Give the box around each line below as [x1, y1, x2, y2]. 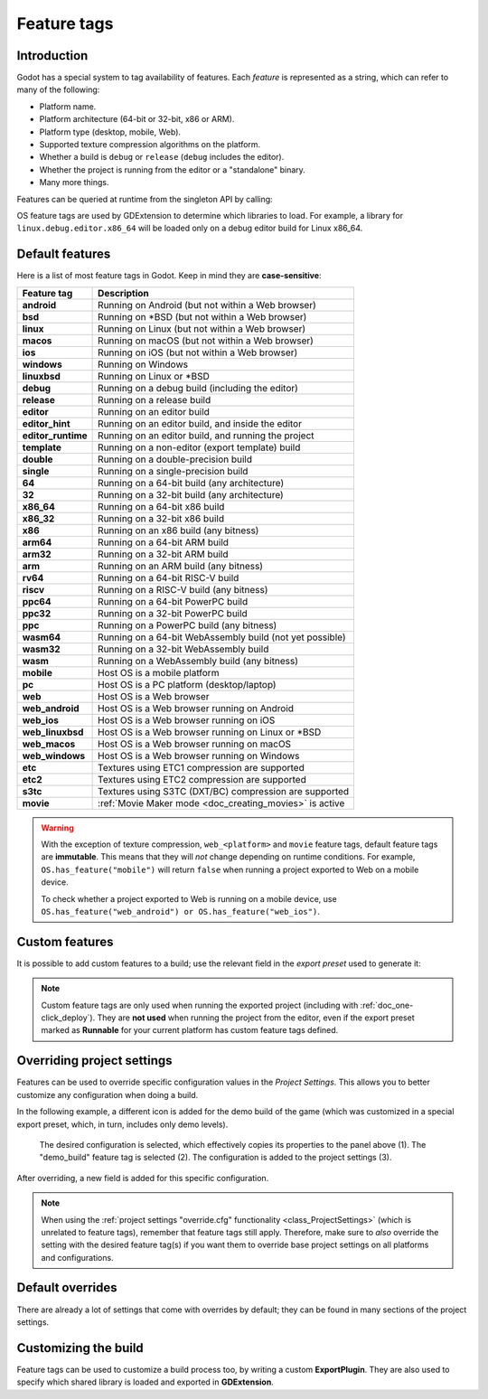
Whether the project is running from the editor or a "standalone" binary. [39, 164, 306, 175]
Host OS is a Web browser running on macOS [98, 737, 292, 750]
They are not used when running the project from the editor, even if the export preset [97, 1012, 415, 1023]
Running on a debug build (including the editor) [98, 381, 298, 394]
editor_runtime [22, 429, 88, 442]
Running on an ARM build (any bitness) [98, 559, 264, 572]
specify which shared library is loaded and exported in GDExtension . [16, 1376, 275, 1387]
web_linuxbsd [22, 726, 84, 738]
